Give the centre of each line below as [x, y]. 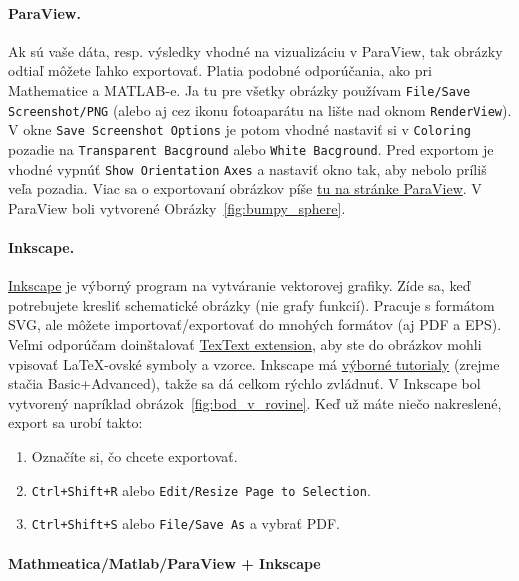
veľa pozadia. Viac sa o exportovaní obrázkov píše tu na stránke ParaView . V [245, 188]
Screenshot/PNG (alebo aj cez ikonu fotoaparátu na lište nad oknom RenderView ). [260, 109]
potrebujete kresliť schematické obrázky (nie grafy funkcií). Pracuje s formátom [251, 304]
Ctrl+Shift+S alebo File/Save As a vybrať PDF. [185, 523]
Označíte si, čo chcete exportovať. [134, 456]
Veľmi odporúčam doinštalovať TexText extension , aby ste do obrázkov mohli [245, 344]
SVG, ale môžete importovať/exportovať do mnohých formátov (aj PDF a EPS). [255, 324]
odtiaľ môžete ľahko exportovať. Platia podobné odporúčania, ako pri [220, 70]
